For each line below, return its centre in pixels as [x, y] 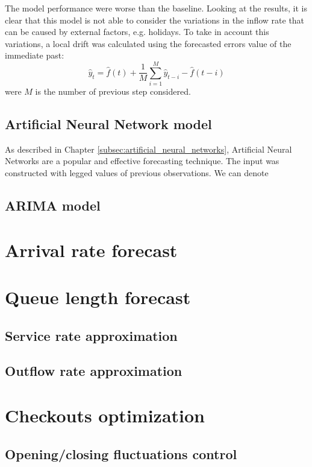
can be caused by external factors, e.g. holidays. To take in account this [137, 32]
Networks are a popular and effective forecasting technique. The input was [142, 161]
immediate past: [35, 55]
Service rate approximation [91, 335]
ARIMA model [53, 205]
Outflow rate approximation [94, 371]
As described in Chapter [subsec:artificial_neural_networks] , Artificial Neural [148, 149]
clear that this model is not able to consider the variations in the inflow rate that [155, 20]
